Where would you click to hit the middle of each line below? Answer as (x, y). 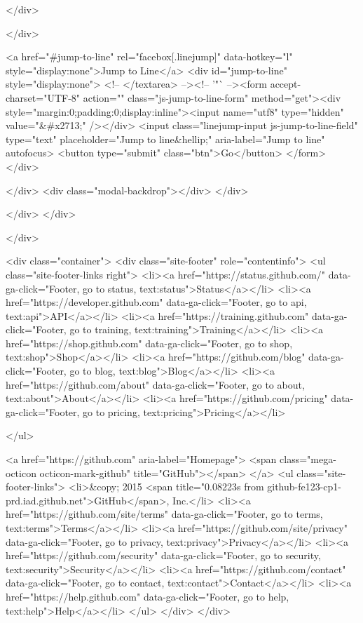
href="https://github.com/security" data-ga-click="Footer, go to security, (163, 555)
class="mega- (308, 459)
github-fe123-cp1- (304, 487)
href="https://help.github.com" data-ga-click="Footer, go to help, (148, 596)
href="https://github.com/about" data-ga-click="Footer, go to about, (155, 384)
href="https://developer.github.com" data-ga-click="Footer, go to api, (156, 302)
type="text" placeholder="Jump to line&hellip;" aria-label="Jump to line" (165, 139)
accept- (286, 84)
